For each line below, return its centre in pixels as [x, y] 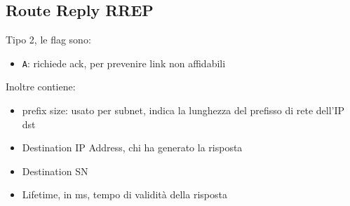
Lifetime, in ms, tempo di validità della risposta [124, 194]
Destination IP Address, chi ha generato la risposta [132, 147]
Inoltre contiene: [41, 87]
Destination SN [55, 171]
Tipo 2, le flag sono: [48, 40]
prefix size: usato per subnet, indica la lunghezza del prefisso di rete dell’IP [183, 110]
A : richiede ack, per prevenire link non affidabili [124, 63]
